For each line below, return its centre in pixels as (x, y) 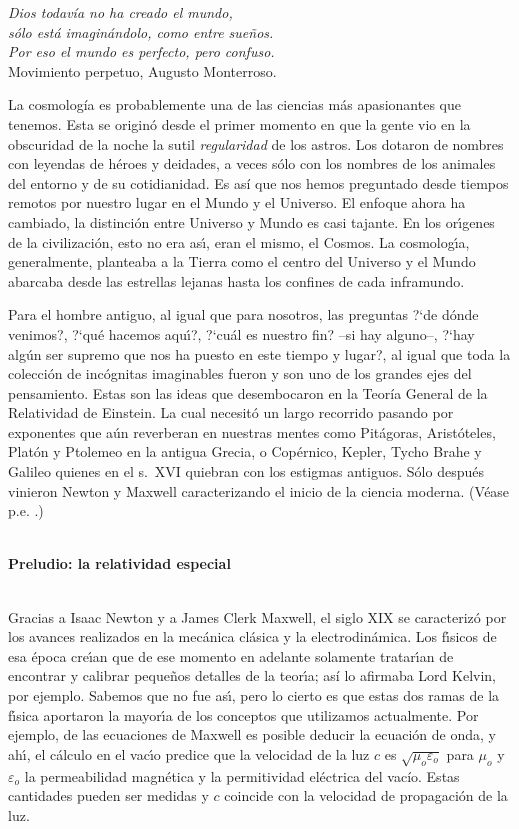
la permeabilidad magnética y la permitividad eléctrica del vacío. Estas (242, 775)
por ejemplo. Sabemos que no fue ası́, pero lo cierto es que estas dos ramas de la (254, 695)
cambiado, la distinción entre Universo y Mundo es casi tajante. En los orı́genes (251, 221)
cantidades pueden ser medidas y (108, 795)
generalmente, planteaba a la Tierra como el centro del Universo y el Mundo (242, 261)
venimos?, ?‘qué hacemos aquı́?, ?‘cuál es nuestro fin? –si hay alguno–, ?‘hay (241, 333)
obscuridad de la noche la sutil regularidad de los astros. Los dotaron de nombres (256, 143)
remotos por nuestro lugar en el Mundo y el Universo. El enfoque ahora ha (237, 202)
